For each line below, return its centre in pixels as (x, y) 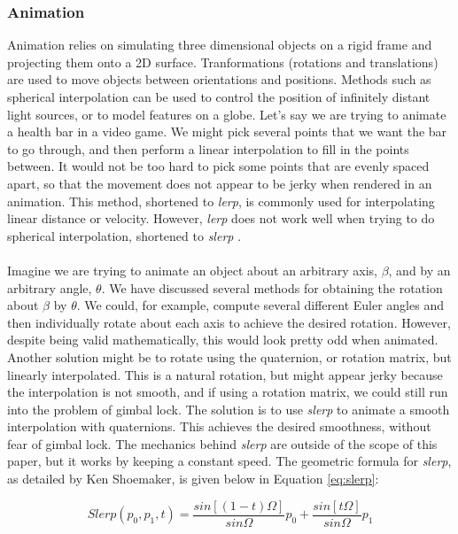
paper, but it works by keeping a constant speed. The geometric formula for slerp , (229, 461)
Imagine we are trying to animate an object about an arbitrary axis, (192, 270)
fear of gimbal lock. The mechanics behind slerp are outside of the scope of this (222, 443)
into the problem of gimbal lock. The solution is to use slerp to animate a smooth (229, 409)
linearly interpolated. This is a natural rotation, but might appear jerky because (225, 374)
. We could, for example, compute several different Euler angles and (260, 305)
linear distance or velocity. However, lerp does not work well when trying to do (221, 218)
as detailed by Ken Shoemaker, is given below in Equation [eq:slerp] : (193, 479)
